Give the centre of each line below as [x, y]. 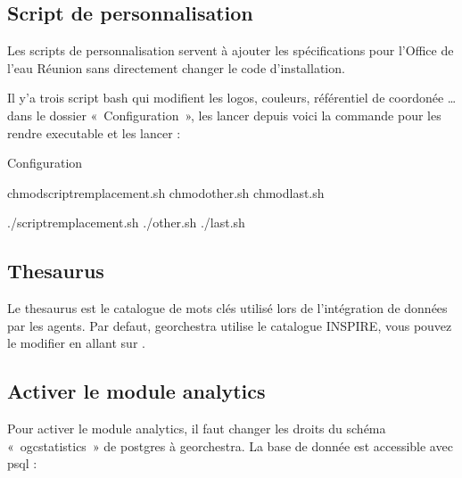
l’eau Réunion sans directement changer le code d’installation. [176, 67]
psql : [22, 463]
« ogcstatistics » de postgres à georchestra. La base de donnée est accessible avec [230, 445]
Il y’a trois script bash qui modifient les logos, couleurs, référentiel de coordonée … [232, 98]
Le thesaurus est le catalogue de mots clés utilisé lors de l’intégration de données [227, 308]
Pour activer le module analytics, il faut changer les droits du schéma [197, 429]
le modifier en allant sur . [76, 343]
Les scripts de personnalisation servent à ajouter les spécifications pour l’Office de [231, 50]
